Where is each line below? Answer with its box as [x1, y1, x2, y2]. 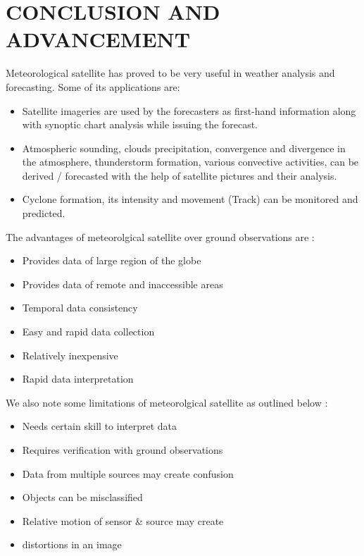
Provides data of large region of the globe [22, 253, 201, 268]
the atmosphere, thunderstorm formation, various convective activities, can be [22, 154, 359, 169]
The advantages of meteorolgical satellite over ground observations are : [6, 229, 315, 244]
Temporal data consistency [22, 300, 138, 315]
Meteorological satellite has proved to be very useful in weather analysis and [6, 66, 335, 80]
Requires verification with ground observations [22, 443, 223, 457]
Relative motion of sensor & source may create [22, 513, 224, 528]
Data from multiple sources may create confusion [22, 466, 234, 481]
